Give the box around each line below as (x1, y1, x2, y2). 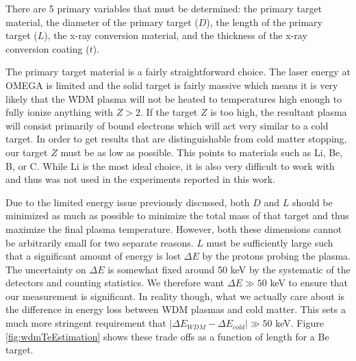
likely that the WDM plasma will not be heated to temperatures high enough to (5, 91, 342, 105)
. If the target (140, 105, 198, 119)
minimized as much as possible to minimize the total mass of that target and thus (5, 208, 349, 223)
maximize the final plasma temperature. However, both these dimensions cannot (5, 221, 342, 236)
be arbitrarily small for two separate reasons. (5, 235, 194, 249)
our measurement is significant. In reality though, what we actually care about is (5, 288, 345, 303)
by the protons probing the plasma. (202, 249, 351, 263)
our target (5, 145, 48, 159)
